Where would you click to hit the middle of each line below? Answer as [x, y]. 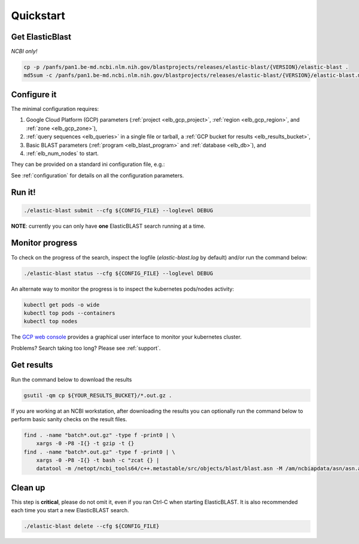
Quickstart [38, 16]
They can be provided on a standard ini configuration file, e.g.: [88, 164]
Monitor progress [44, 243]
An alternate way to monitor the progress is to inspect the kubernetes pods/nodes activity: [123, 289]
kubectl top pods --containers [70, 313]
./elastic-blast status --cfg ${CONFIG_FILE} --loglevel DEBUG [118, 273]
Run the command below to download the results [72, 379]
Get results [32, 365]
